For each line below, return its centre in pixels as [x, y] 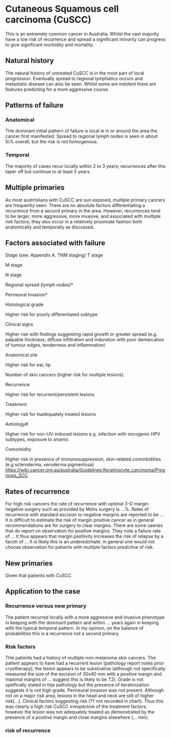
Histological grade [24, 304]
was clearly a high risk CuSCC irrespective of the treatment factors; [76, 706]
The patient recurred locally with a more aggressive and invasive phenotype [85, 617]
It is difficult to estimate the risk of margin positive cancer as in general [80, 520]
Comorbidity [18, 449]
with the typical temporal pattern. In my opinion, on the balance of [75, 628]
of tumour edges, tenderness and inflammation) [55, 345]
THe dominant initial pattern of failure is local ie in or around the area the [81, 131]
